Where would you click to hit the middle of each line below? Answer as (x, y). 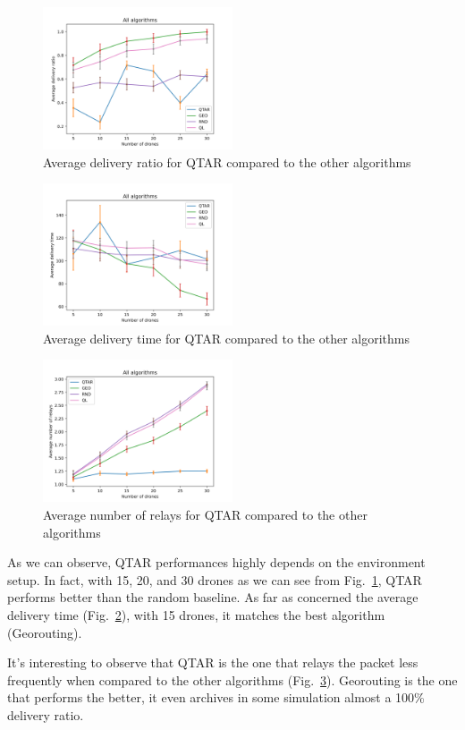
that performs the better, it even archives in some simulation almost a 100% (216, 697)
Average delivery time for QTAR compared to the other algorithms (226, 338)
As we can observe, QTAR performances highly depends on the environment (216, 562)
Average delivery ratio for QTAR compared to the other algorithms (227, 161)
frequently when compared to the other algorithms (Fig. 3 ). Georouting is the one (232, 679)
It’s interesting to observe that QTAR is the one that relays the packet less (213, 662)
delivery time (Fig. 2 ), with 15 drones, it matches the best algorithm (196, 614)
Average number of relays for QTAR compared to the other (205, 514)
